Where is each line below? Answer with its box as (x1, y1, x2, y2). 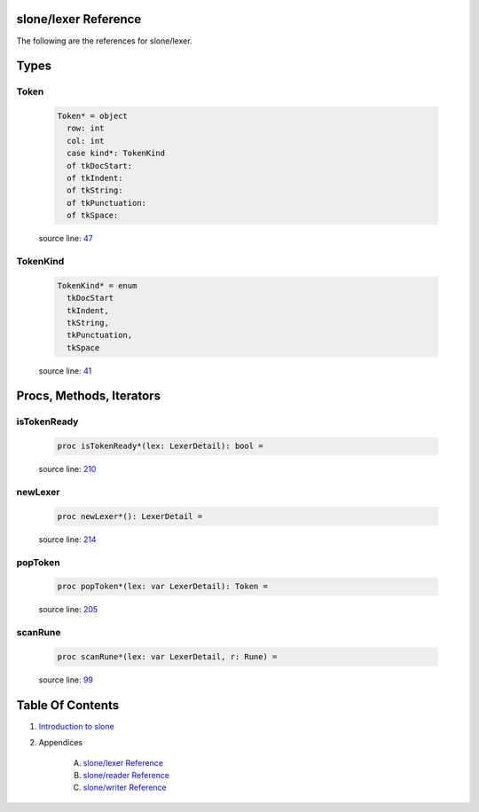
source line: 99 (38, 674, 93, 685)
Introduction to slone (38, 721, 114, 731)
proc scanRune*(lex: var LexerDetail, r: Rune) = (57, 651, 278, 661)
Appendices (38, 737, 83, 748)
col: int (67, 136, 105, 146)
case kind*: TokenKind (67, 148, 166, 159)
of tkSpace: (67, 210, 119, 221)
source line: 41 (38, 365, 92, 376)
